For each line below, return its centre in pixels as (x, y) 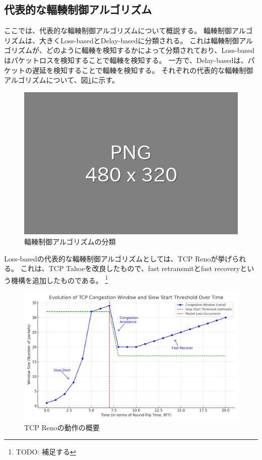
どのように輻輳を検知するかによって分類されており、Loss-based (150, 50)
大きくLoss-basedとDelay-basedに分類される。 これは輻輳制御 (139, 40)
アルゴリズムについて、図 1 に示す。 (62, 80)
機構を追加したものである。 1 (59, 279)
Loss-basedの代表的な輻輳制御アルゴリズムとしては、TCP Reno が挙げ (118, 258)
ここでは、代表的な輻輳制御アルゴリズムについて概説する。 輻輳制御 (118, 30)
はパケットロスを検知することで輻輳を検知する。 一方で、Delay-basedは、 (126, 60)
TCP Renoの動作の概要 (62, 427)
